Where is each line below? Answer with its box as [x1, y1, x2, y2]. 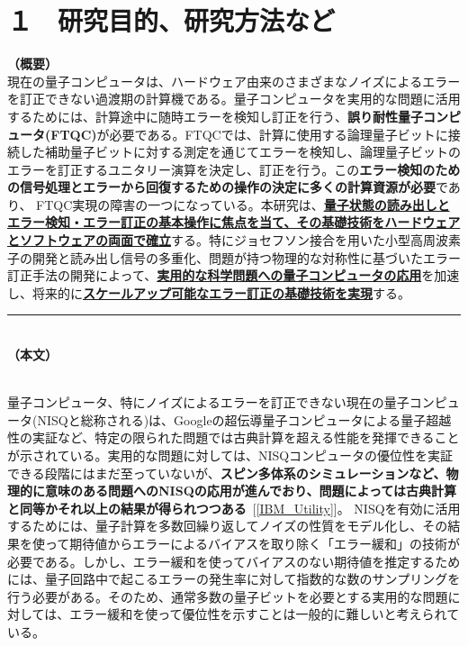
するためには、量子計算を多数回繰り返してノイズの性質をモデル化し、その [7, 516, 448, 535]
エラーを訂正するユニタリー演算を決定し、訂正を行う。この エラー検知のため [7, 159, 461, 178]
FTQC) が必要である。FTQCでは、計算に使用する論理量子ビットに [50, 124, 448, 143]
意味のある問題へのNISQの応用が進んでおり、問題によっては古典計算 [44, 481, 457, 500]
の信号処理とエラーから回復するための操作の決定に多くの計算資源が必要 [7, 177, 436, 196]
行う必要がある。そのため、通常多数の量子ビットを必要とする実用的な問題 [7, 587, 448, 605]
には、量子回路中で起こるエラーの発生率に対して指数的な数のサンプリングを [7, 569, 461, 588]
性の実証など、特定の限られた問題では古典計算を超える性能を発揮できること [7, 428, 460, 447]
